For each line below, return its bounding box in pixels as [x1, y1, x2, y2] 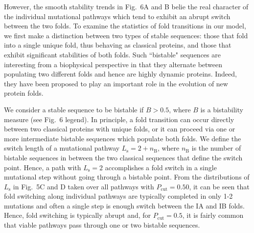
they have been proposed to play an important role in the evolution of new [4, 78, 228, 88]
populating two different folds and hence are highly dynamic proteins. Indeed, [4, 69, 237, 79]
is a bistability [200, 104, 243, 114]
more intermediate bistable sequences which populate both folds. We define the [4, 133, 241, 143]
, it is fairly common [182, 210, 244, 220]
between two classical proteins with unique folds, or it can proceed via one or [4, 124, 235, 134]
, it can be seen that [189, 181, 250, 191]
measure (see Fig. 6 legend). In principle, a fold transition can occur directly [4, 114, 234, 124]
